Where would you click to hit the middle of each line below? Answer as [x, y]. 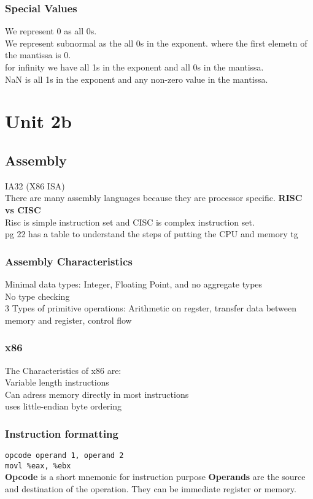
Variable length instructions [57, 382]
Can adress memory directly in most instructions [97, 394]
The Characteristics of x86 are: [63, 370]
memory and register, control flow [68, 320]
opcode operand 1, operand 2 [64, 456]
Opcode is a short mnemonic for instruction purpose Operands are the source [155, 477]
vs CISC [23, 209]
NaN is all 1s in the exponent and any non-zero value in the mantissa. [137, 79]
